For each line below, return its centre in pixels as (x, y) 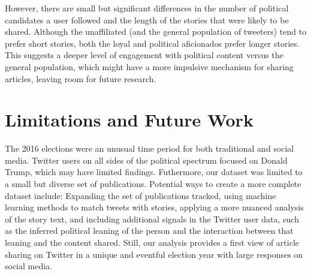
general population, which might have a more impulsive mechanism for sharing (149, 66)
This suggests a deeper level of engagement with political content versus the (144, 55)
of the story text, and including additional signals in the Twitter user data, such (152, 219)
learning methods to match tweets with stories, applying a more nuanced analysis (154, 207)
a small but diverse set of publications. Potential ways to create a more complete (153, 184)
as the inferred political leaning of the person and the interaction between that (149, 231)
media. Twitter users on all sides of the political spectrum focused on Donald (146, 160)
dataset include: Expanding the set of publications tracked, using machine (141, 195)
